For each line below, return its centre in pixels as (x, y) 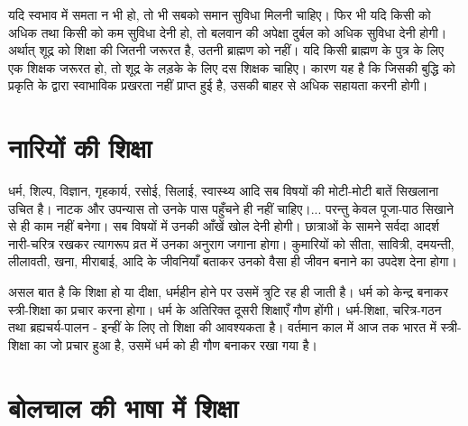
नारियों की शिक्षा (80, 148)
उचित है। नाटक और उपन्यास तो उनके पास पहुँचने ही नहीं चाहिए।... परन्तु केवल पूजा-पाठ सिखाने (231, 208)
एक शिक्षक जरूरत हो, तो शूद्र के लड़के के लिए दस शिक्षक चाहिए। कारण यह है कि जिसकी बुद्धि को (232, 67)
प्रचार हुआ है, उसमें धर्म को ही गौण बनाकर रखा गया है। (192, 344)
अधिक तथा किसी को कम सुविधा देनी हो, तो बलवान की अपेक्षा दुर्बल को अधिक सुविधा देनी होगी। (228, 32)
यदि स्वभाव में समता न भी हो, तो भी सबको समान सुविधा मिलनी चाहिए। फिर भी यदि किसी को (220, 14)
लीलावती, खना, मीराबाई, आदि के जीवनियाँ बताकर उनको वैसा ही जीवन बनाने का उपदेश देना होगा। (233, 261)
